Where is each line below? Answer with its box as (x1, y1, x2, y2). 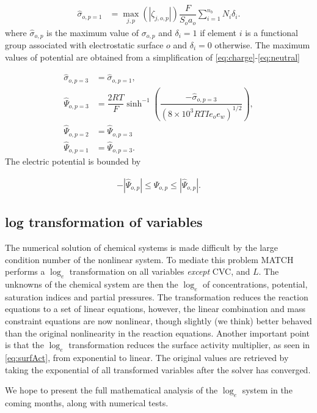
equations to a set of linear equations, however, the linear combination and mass (5, 302, 306, 315)
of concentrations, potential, (203, 278, 308, 291)
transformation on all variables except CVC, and (69, 265, 250, 278)
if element (200, 26, 237, 39)
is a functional (245, 26, 298, 39)
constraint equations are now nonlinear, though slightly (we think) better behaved (5, 314, 312, 327)
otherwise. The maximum (214, 39, 310, 51)
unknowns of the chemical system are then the (5, 278, 178, 291)
